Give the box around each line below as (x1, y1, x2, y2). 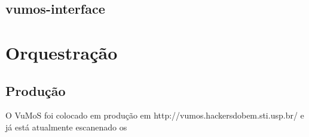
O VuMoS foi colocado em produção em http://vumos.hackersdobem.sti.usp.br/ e (5, 109, 304, 122)
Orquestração (5, 40, 118, 64)
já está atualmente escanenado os (5, 120, 127, 133)
